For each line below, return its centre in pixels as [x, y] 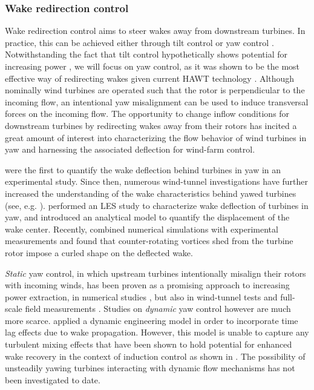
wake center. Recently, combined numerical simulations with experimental [142, 229]
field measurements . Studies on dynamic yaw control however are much [158, 309]
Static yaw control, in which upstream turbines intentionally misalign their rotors [155, 273]
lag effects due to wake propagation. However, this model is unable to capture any [157, 332]
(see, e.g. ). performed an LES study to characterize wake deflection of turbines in [157, 205]
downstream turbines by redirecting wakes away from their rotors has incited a [151, 125]
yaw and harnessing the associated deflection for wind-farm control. [130, 149]
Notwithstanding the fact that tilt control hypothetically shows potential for [146, 54]
